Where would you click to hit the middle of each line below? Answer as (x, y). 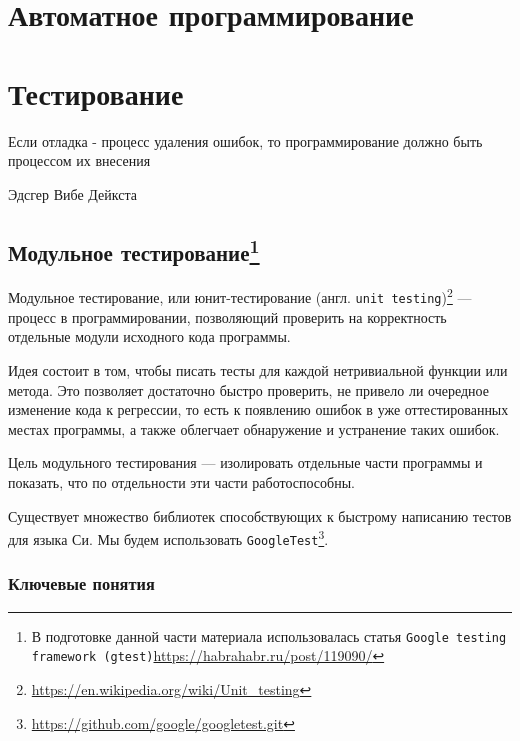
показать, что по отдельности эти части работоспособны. (181, 481)
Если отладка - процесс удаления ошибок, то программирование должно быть (245, 140)
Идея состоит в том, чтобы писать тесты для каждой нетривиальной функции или (258, 369)
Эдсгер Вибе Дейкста (72, 193)
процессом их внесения (79, 160)
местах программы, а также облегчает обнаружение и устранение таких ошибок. (254, 428)
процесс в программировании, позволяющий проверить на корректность (227, 316)
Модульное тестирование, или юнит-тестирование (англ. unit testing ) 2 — (240, 296)
